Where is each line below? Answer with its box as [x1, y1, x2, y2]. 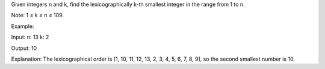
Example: [11, 23, 34, 30]
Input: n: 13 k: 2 [11, 33, 49, 41]
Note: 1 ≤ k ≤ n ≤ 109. [11, 12, 64, 19]
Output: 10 [11, 45, 37, 52]
